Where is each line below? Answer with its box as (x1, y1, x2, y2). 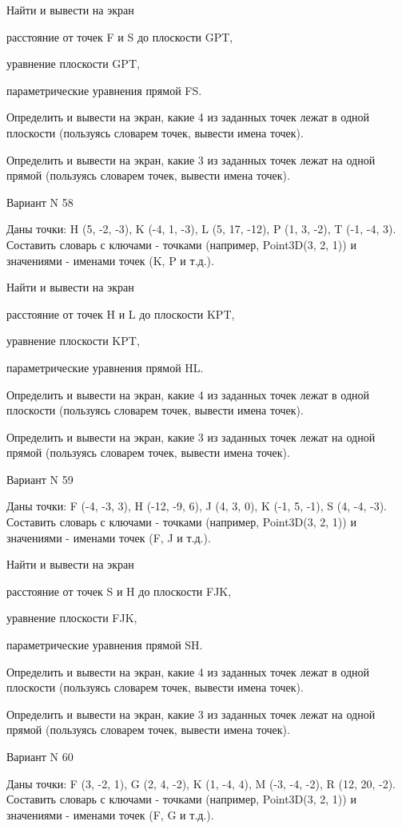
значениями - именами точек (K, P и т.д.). (6, 252, 214, 268)
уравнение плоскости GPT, (6, 55, 140, 72)
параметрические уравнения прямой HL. (6, 359, 204, 375)
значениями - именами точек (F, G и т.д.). (6, 806, 214, 823)
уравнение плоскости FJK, (6, 609, 137, 626)
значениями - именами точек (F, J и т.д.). (6, 529, 211, 545)
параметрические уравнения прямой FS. (6, 81, 202, 98)
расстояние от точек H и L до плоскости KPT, (6, 305, 235, 322)
